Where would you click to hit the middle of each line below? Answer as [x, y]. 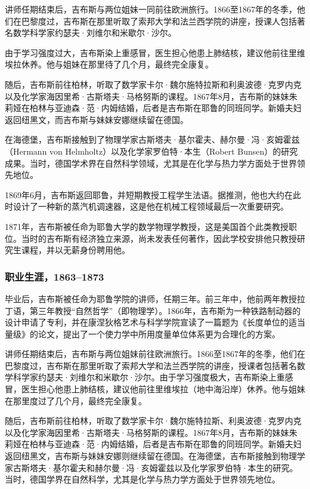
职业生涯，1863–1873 [55, 276]
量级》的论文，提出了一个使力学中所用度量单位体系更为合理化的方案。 [142, 333]
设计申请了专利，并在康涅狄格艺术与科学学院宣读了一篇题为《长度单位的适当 [155, 322]
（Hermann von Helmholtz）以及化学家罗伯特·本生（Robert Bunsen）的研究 [151, 151]
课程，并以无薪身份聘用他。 [75, 250]
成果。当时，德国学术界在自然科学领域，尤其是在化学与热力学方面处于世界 [151, 163]
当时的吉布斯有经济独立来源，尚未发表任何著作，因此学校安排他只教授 [159, 238]
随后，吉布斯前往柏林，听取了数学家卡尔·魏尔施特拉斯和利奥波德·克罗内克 [153, 84]
